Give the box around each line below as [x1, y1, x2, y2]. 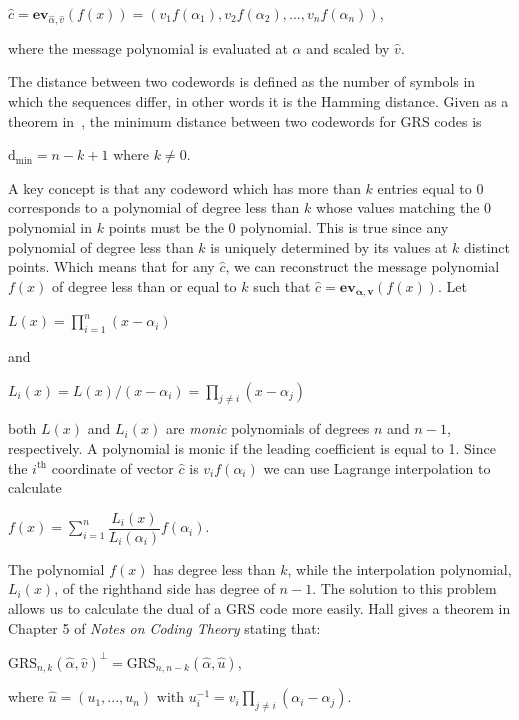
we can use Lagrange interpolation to [263, 457, 491, 478]
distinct [464, 236, 511, 257]
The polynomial [8, 558, 105, 579]
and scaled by [306, 37, 390, 58]
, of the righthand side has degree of [54, 578, 275, 599]
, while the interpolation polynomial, [287, 558, 512, 579]
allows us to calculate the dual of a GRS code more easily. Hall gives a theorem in [8, 597, 511, 618]
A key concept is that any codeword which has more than [8, 177, 361, 198]
